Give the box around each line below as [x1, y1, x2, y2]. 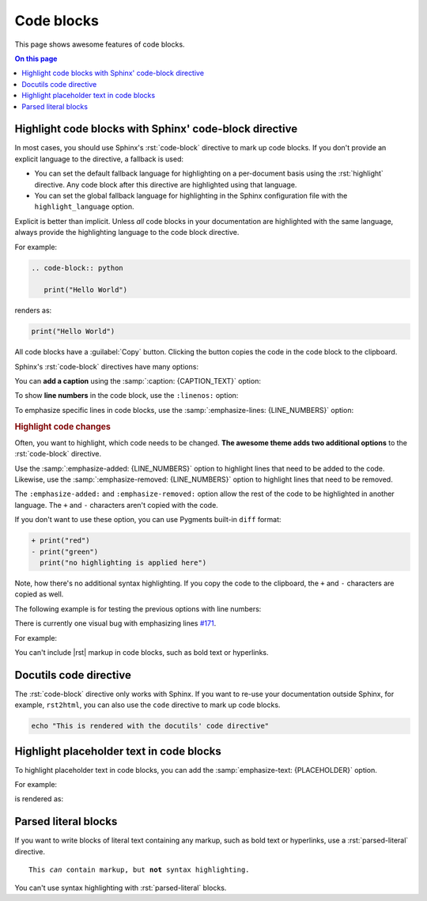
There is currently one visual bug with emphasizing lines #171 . [14, 619, 217, 628]
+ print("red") [31, 536, 90, 545]
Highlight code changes [14, 421, 111, 432]
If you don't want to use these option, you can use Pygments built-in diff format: [14, 515, 282, 524]
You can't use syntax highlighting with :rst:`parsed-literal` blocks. [14, 883, 227, 892]
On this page [14, 54, 58, 63]
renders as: [14, 305, 52, 316]
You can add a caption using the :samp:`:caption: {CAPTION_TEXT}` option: [14, 377, 261, 386]
